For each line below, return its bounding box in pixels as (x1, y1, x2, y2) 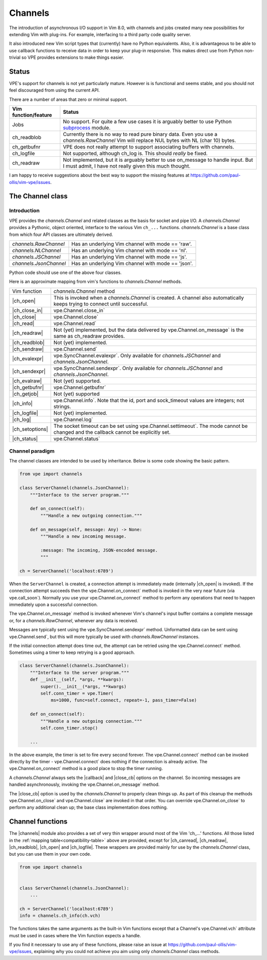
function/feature (12, 112, 52, 119)
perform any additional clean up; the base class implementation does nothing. (9, 804, 168, 811)
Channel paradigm (9, 448, 55, 455)
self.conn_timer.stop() (40, 725, 98, 731)
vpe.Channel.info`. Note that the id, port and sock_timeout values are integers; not (53, 397, 245, 404)
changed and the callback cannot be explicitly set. (53, 428, 171, 435)
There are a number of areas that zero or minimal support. (9, 96, 128, 102)
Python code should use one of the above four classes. (9, 270, 122, 275)
